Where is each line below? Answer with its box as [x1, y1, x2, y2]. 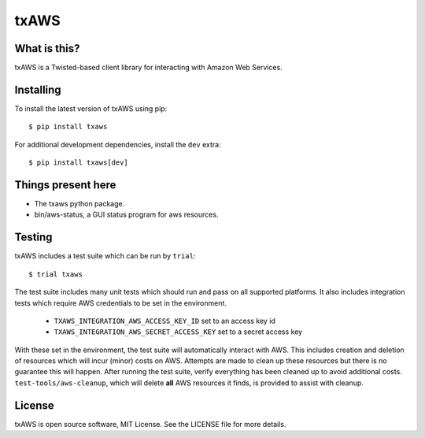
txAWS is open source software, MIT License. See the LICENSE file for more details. [14, 419, 286, 429]
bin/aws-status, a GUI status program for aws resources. [34, 210, 219, 220]
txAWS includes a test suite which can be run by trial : [14, 251, 196, 261]
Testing [14, 231, 53, 244]
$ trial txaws [28, 269, 83, 279]
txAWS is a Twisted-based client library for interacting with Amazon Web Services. [14, 63, 283, 72]
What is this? [14, 42, 80, 55]
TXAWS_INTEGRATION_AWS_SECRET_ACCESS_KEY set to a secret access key [54, 327, 303, 336]
